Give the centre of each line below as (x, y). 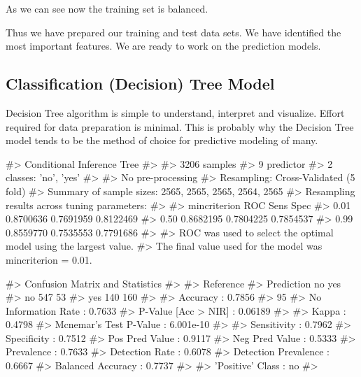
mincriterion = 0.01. (49, 259)
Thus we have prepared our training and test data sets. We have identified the (174, 32)
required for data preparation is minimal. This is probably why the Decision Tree (180, 126)
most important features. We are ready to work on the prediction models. (163, 46)
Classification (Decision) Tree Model (140, 84)
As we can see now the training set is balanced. (107, 8)
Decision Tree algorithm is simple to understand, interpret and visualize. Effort (175, 112)
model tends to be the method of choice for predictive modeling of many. (162, 140)
